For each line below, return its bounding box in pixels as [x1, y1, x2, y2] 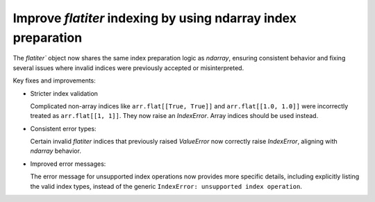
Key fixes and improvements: [12, 76, 97, 85]
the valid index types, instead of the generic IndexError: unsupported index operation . [30, 182, 302, 190]
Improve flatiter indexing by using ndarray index [12, 10, 297, 26]
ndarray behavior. [30, 146, 81, 155]
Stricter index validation [30, 89, 99, 97]
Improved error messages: [30, 160, 106, 168]
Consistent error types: [30, 124, 97, 133]
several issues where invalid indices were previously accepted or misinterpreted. [12, 63, 244, 72]
